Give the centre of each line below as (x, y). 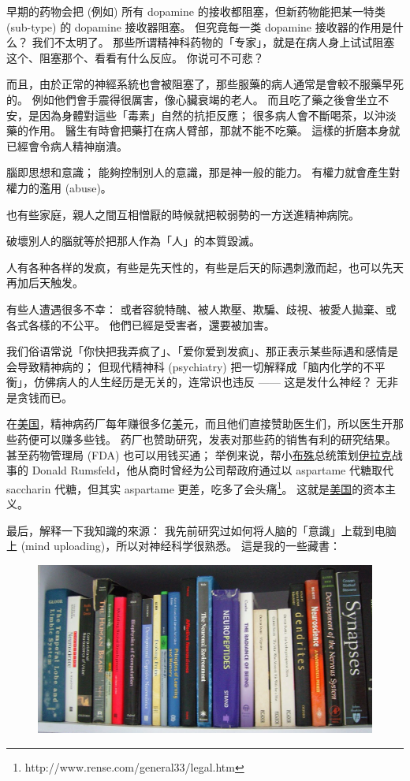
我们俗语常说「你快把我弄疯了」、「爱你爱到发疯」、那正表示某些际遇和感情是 (202, 351)
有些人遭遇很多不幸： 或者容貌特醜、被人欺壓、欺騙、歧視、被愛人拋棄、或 (201, 309)
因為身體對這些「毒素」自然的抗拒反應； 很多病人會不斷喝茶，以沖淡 (218, 115)
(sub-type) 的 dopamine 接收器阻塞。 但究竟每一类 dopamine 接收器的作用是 (199, 26)
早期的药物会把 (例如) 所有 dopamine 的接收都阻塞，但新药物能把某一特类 (196, 11)
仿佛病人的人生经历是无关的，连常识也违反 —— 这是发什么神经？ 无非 (216, 382)
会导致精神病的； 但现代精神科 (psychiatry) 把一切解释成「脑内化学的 (185, 366)
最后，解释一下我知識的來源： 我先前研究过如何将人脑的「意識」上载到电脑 (201, 530)
